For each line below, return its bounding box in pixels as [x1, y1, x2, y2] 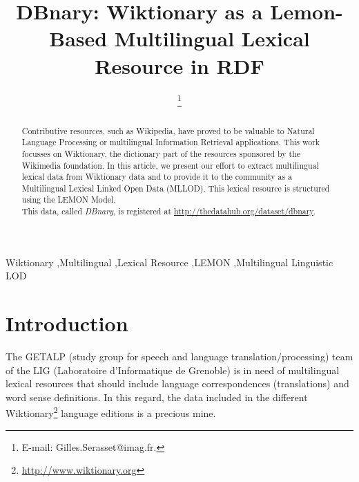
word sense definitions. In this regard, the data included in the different [6, 389, 308, 404]
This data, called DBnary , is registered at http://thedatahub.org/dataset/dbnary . [21, 205, 316, 217]
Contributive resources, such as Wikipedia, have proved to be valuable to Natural [21, 124, 315, 136]
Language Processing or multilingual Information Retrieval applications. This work [21, 136, 320, 148]
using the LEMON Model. [21, 194, 116, 205]
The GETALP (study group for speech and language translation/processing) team [6, 349, 353, 364]
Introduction [6, 309, 128, 337]
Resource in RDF [95, 51, 264, 80]
